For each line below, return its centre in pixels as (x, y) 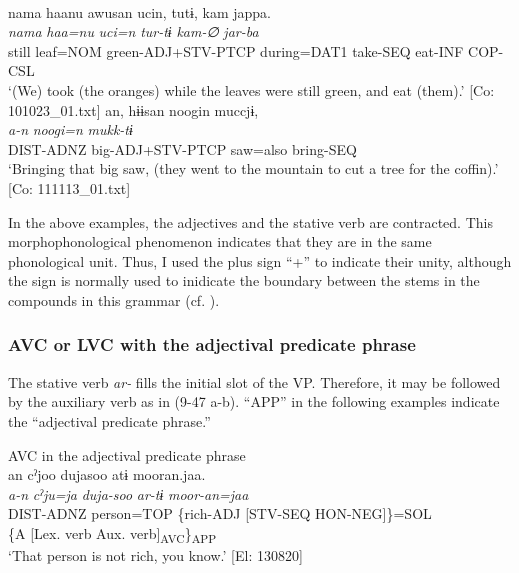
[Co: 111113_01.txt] (69, 187)
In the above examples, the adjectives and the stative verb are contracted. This (250, 221)
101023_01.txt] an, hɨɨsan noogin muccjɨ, (133, 109)
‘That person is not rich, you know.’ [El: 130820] (155, 555)
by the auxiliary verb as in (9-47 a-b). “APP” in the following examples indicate (254, 401)
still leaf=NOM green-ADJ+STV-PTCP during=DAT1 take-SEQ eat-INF (236, 50)
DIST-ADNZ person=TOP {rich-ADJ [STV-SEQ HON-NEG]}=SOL (220, 513)
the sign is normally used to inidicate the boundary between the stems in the (244, 280)
